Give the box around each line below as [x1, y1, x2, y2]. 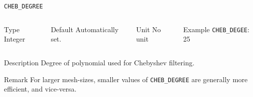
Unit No [136, 24, 161, 34]
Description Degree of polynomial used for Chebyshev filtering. [4, 57, 195, 67]
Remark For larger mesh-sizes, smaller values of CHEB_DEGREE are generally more [4, 74, 248, 84]
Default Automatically [51, 24, 119, 34]
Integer [4, 34, 25, 44]
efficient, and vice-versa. [4, 84, 77, 94]
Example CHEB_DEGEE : [183, 24, 250, 34]
